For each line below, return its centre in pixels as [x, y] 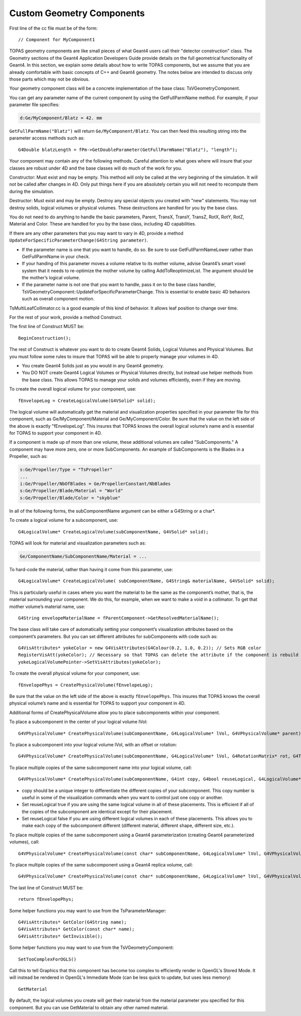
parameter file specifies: [34, 105]
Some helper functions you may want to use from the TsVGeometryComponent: [92, 948]
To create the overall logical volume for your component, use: [73, 389]
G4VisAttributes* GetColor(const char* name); [77, 929]
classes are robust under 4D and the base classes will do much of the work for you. [96, 168]
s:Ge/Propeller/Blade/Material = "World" [71, 491]
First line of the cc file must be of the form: [53, 28]
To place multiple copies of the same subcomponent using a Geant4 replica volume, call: [101, 865]
